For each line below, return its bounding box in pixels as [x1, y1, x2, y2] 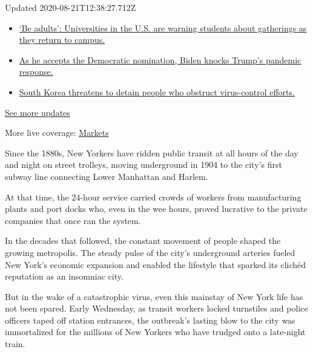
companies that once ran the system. [5, 214, 141, 226]
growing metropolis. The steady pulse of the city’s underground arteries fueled [5, 246, 295, 258]
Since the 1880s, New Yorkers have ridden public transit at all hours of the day [5, 146, 298, 159]
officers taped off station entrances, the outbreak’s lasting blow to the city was [5, 313, 295, 326]
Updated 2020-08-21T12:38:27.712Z [5, 1, 136, 13]
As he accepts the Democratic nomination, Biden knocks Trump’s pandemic [19, 53, 301, 66]
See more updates [5, 106, 70, 118]
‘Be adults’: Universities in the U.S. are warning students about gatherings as [19, 21, 307, 34]
